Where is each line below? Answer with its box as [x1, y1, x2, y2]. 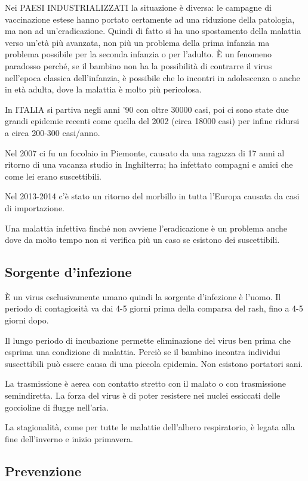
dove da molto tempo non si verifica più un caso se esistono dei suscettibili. [5, 233, 280, 246]
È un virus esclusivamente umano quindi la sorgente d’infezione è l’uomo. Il [5, 290, 281, 303]
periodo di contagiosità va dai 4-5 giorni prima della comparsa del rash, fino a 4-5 [5, 302, 303, 314]
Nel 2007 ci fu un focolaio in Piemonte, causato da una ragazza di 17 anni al [5, 146, 285, 159]
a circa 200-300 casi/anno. [5, 126, 100, 138]
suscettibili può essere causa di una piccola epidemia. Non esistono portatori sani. [5, 357, 303, 369]
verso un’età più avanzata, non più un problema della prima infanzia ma [5, 36, 270, 48]
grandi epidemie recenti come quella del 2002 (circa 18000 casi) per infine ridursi [5, 115, 300, 127]
